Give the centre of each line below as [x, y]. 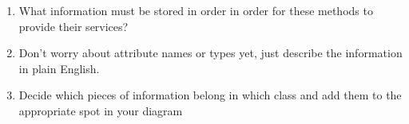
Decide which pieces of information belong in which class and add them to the [210, 95]
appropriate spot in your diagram [101, 110]
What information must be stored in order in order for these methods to [196, 10]
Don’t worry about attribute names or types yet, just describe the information [210, 53]
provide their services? [73, 26]
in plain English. [59, 68]
